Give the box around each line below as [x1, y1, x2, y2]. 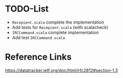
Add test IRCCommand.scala [12, 35, 65, 40]
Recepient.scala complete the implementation [12, 19, 105, 25]
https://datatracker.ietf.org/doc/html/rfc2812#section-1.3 [5, 67, 118, 73]
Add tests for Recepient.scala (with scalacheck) [12, 24, 108, 30]
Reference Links [5, 52, 72, 63]
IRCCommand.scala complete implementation [12, 29, 99, 35]
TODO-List [5, 3, 49, 14]
